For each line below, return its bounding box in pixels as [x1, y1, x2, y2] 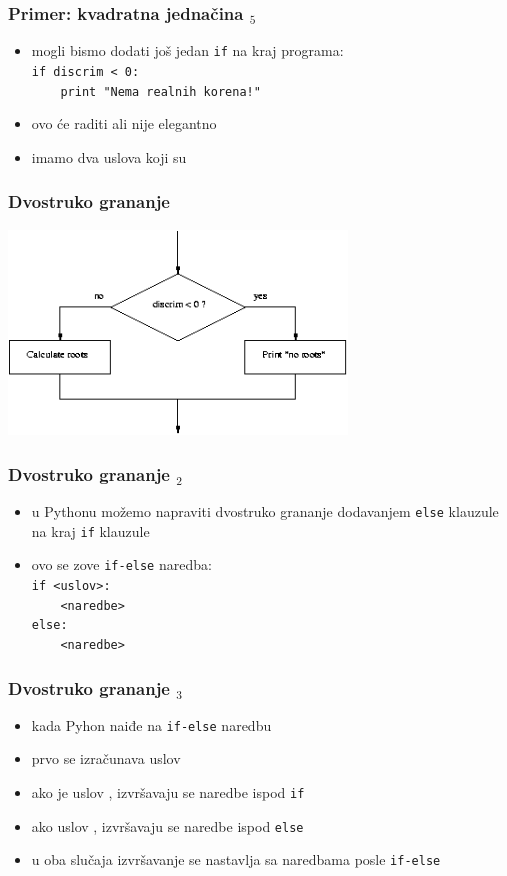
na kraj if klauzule [31, 520, 150, 541]
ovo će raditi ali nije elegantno [31, 113, 217, 134]
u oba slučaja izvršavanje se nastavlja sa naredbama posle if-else [31, 849, 441, 870]
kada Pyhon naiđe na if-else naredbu [31, 714, 272, 735]
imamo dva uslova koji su [31, 146, 187, 167]
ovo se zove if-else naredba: [31, 554, 212, 575]
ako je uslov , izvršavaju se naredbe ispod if [31, 782, 305, 803]
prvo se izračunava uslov [31, 748, 181, 769]
